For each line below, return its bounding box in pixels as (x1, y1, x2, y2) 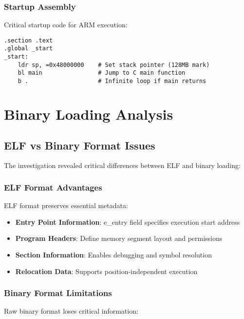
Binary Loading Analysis (4, 104, 173, 124)
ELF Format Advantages (4, 181, 102, 193)
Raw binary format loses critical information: (4, 306, 138, 316)
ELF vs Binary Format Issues (4, 137, 155, 152)
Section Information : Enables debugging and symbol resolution (15, 249, 212, 259)
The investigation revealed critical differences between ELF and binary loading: (4, 160, 241, 170)
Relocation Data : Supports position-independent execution (15, 266, 198, 276)
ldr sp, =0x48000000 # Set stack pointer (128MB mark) (18, 61, 210, 68)
